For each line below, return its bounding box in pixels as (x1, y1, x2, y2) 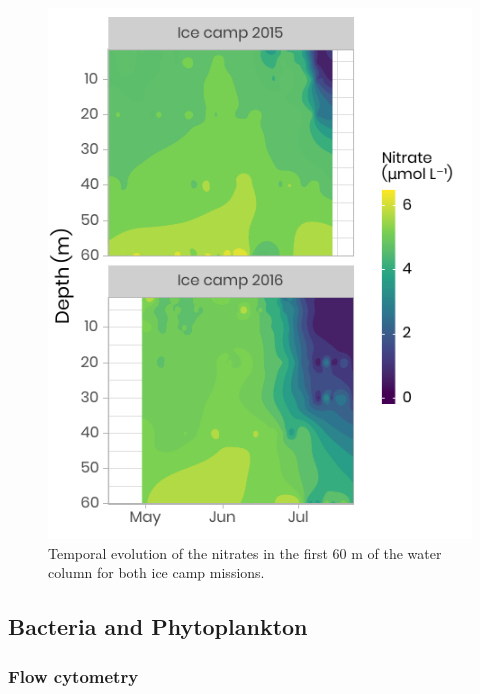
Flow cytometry (8, 663, 139, 688)
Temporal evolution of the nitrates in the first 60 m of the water (48, 542, 442, 563)
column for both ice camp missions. (48, 562, 265, 583)
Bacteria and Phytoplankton (8, 611, 308, 642)
